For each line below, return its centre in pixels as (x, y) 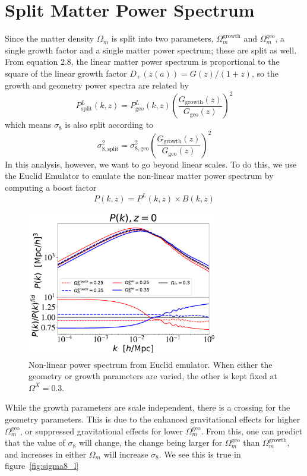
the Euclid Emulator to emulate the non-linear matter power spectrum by (139, 176)
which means (28, 124)
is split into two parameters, (162, 38)
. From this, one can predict (252, 431)
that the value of (35, 442)
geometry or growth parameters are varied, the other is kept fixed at (153, 376)
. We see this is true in (200, 454)
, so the (265, 73)
